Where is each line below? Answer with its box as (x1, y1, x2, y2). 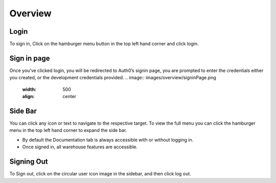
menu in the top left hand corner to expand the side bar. (9, 127, 127, 133)
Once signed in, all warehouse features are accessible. (22, 144, 138, 150)
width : (22, 86, 37, 92)
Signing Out (9, 157, 48, 166)
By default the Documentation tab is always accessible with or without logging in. (22, 136, 194, 143)
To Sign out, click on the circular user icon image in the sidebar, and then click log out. (9, 171, 191, 177)
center (62, 94, 77, 100)
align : (22, 94, 35, 100)
